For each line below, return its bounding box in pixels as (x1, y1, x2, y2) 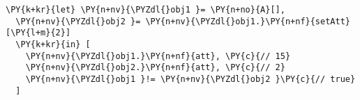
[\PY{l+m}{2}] (6, 28, 71, 38)
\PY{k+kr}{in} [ (15, 39, 91, 49)
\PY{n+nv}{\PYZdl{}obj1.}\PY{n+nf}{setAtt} (145, 16, 350, 26)
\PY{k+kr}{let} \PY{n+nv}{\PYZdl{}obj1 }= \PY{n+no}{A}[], (6, 5, 285, 15)
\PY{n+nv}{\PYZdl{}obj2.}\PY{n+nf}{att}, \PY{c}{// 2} (25, 62, 285, 73)
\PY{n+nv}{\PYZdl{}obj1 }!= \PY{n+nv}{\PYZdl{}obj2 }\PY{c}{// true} (25, 74, 356, 84)
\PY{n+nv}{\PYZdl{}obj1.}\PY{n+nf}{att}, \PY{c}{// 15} (25, 51, 291, 61)
